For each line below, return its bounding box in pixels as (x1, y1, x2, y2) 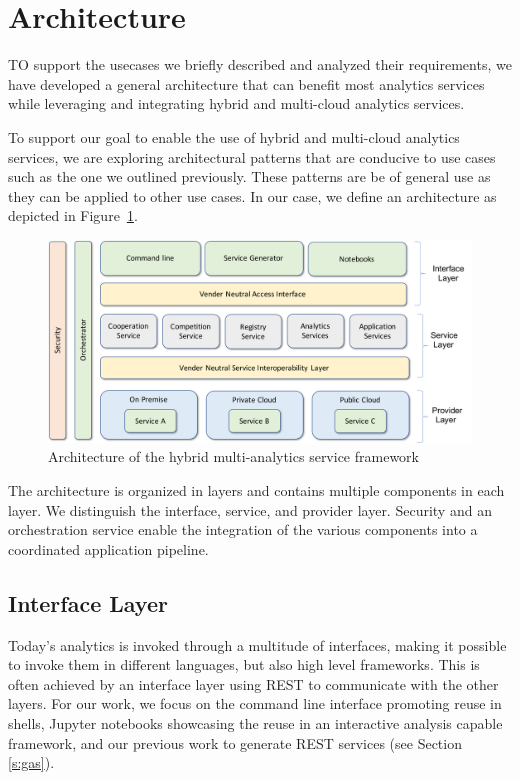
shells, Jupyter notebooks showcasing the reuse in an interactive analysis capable (8, 712, 503, 733)
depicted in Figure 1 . (8, 205, 138, 226)
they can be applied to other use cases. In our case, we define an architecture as (8, 185, 497, 206)
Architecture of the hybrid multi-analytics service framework (48, 446, 419, 467)
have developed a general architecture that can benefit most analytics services (8, 73, 485, 94)
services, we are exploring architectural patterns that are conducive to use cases (8, 146, 496, 167)
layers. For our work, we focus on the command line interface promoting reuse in (8, 693, 502, 714)
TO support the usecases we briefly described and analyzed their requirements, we (8, 54, 512, 75)
